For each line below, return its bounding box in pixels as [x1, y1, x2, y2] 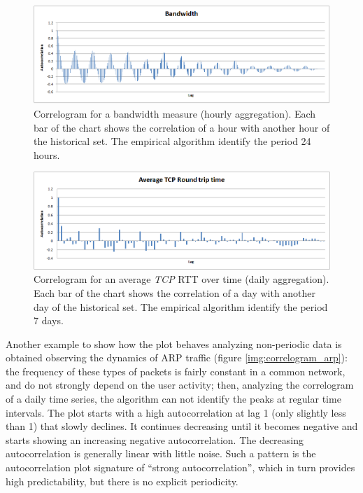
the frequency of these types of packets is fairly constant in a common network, [6, 363, 346, 378]
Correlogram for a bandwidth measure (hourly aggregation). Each [34, 106, 316, 120]
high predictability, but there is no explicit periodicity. [6, 473, 239, 488]
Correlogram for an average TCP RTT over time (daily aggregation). [34, 272, 329, 286]
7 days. [34, 313, 64, 328]
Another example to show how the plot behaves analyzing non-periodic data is [6, 336, 342, 351]
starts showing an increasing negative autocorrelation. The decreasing [6, 432, 304, 447]
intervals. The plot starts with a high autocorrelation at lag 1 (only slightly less [6, 405, 346, 419]
